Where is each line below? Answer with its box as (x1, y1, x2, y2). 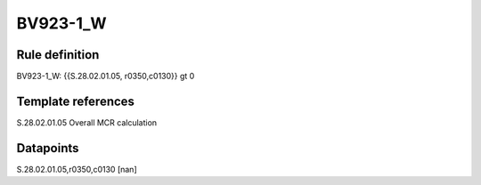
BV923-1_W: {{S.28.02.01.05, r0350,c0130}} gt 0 (16, 71, 195, 82)
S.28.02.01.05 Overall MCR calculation (16, 117, 158, 128)
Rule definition (16, 47, 100, 62)
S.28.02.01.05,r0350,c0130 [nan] (16, 164, 137, 174)
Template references (16, 93, 135, 109)
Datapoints (16, 141, 79, 156)
